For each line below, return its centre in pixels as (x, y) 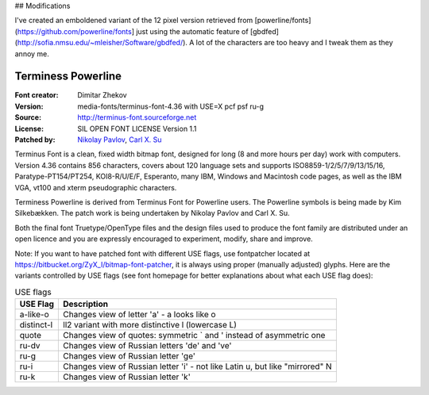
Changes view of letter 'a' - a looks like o (139, 315)
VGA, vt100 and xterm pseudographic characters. (96, 187)
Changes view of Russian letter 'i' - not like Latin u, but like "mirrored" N (198, 366)
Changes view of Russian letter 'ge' (129, 356)
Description (86, 304)
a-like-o (34, 315)
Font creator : (37, 95)
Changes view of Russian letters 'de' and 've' (147, 346)
